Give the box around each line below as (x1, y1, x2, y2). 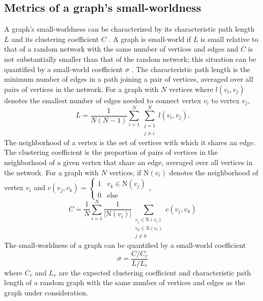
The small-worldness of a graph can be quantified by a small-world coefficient (4, 240, 246, 250)
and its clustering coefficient (11, 33, 99, 44)
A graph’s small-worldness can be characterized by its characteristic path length (4, 24, 255, 34)
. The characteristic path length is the (131, 63, 250, 74)
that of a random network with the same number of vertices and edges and (4, 43, 238, 54)
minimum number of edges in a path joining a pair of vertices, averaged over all (4, 74, 253, 84)
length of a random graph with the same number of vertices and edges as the (4, 277, 245, 288)
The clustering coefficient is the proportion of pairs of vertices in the (4, 147, 218, 157)
